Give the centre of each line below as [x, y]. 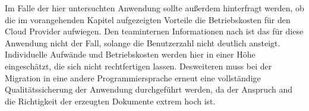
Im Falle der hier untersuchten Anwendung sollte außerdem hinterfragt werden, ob [154, 8]
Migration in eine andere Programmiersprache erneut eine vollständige [133, 77]
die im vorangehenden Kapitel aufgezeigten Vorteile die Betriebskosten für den [148, 19]
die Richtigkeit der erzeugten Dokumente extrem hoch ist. [110, 101]
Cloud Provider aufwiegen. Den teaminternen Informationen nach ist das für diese [154, 31]
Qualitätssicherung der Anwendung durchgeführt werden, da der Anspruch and [149, 89]
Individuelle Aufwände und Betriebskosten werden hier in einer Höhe [130, 54]
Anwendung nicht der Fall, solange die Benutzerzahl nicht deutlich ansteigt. [143, 42]
